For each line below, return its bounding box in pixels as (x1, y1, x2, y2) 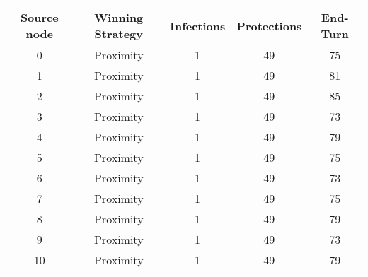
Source (20, 9, 59, 25)
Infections (169, 17, 226, 34)
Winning (94, 9, 144, 25)
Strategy (94, 25, 143, 42)
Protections (236, 17, 302, 34)
